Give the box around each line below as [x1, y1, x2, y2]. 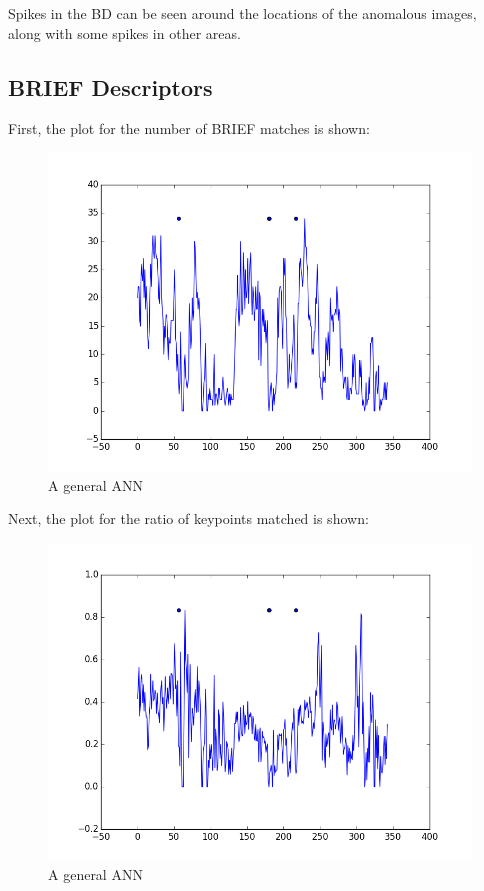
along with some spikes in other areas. [8, 22, 241, 43]
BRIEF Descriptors [8, 71, 213, 102]
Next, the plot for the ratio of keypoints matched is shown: [8, 508, 369, 529]
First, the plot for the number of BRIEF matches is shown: [8, 118, 370, 139]
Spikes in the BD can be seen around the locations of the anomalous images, [8, 3, 477, 23]
